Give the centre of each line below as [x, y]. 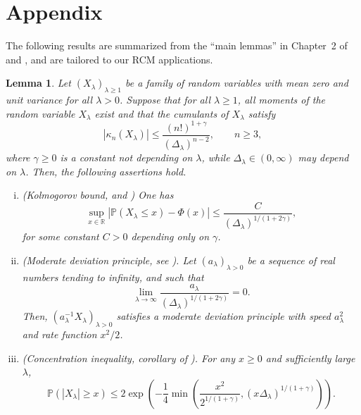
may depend [323, 157]
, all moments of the [281, 100]
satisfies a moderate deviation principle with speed [223, 316]
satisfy [262, 113]
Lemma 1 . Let [38, 83]
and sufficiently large [310, 358]
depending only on [170, 236]
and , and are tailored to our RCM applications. [109, 59]
